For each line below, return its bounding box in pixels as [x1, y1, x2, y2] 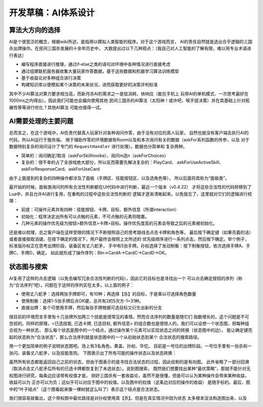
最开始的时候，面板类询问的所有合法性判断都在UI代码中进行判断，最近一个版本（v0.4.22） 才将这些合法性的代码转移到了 [9, 184, 252, 190]
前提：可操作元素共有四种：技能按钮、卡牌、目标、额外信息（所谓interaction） [21, 207, 180, 213]
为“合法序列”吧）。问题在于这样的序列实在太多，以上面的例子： [9, 282, 135, 288]
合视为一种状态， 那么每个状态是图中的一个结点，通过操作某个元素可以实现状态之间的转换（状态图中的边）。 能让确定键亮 [9, 327, 253, 333]
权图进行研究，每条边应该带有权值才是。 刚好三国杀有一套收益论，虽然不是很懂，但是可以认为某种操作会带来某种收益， [9, 372, 249, 378]
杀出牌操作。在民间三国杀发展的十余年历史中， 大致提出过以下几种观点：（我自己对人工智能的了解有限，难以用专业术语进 [9, 45, 251, 51]
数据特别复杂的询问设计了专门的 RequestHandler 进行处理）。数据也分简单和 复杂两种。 [9, 144, 188, 150]
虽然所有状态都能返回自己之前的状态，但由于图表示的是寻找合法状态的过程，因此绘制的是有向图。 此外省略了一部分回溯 [9, 359, 249, 365]
